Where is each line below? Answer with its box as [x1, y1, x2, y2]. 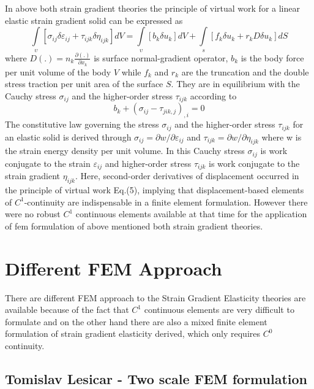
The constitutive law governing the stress [5, 118, 159, 131]
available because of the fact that [5, 303, 129, 316]
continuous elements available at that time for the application [75, 207, 307, 220]
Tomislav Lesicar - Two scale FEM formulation [5, 369, 307, 388]
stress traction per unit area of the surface [5, 77, 163, 90]
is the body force [241, 51, 304, 64]
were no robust [5, 207, 61, 220]
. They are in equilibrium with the [171, 77, 300, 90]
